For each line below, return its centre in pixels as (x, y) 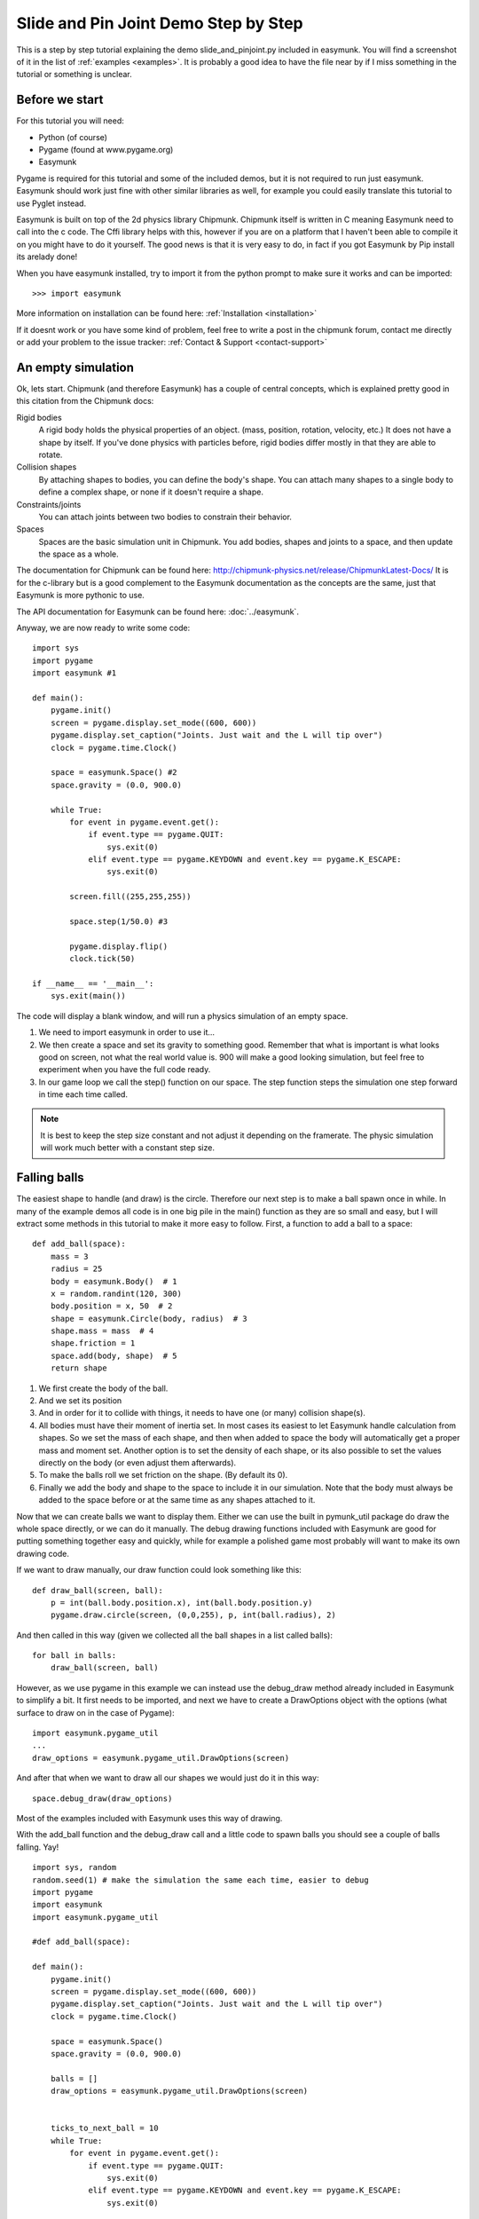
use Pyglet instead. (51, 203)
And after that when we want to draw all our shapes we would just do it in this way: (168, 1778)
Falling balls (50, 1177)
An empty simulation (75, 367)
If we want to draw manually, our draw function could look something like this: (159, 1570)
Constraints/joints (49, 504)
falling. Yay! (38, 1847)
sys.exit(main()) (88, 996)
